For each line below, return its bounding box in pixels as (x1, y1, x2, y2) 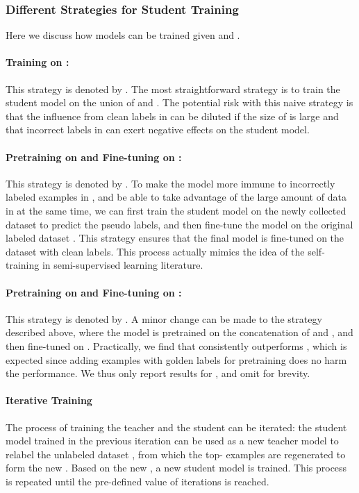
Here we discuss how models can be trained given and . (6, 28, 240, 42)
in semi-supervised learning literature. (42, 258, 203, 272)
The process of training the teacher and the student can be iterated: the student (6, 419, 347, 434)
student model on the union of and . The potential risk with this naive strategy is (6, 95, 353, 110)
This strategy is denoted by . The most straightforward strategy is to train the (6, 81, 340, 96)
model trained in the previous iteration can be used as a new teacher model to (6, 433, 339, 448)
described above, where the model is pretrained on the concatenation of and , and (6, 325, 353, 340)
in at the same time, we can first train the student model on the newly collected (6, 203, 347, 217)
